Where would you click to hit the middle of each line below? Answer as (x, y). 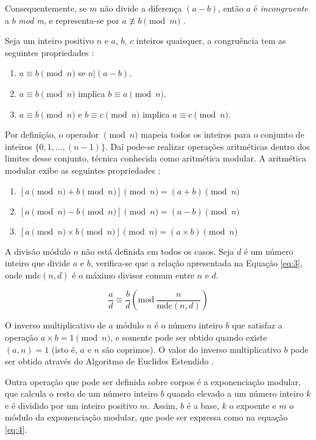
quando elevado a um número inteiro (235, 393)
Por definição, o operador (52, 134)
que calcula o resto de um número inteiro (82, 393)
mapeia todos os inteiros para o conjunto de (223, 134)
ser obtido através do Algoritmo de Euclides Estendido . (110, 361)
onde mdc (23, 275)
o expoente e (253, 405)
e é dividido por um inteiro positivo (71, 405)
